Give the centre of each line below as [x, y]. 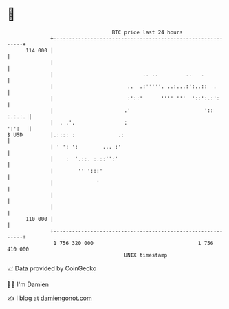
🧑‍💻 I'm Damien [28, 284]
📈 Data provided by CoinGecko [52, 268]
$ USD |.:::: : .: [66, 135]
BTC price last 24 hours [148, 32]
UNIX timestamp [146, 255]
